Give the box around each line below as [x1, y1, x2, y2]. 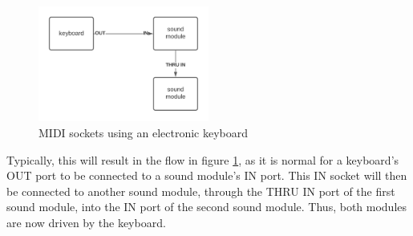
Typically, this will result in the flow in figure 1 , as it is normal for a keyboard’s [6, 151, 399, 168]
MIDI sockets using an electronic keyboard [38, 124, 249, 141]
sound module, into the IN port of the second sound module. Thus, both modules [6, 198, 407, 215]
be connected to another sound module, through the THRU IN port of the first [6, 182, 395, 199]
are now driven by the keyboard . [6, 214, 166, 231]
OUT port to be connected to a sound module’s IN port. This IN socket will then [6, 167, 407, 184]
